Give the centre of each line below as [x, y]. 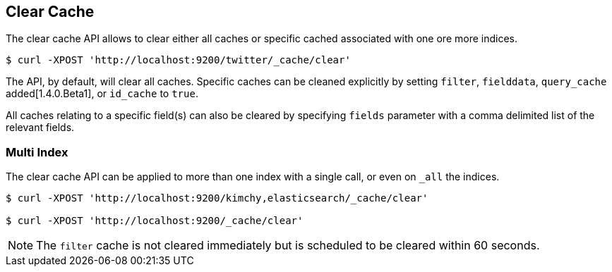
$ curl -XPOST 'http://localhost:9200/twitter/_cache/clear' [178, 60]
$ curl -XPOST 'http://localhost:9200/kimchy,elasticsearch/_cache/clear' [217, 198]
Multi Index [37, 152]
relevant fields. [40, 128]
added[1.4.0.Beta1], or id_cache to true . [102, 94]
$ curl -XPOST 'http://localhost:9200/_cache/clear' [155, 221]
